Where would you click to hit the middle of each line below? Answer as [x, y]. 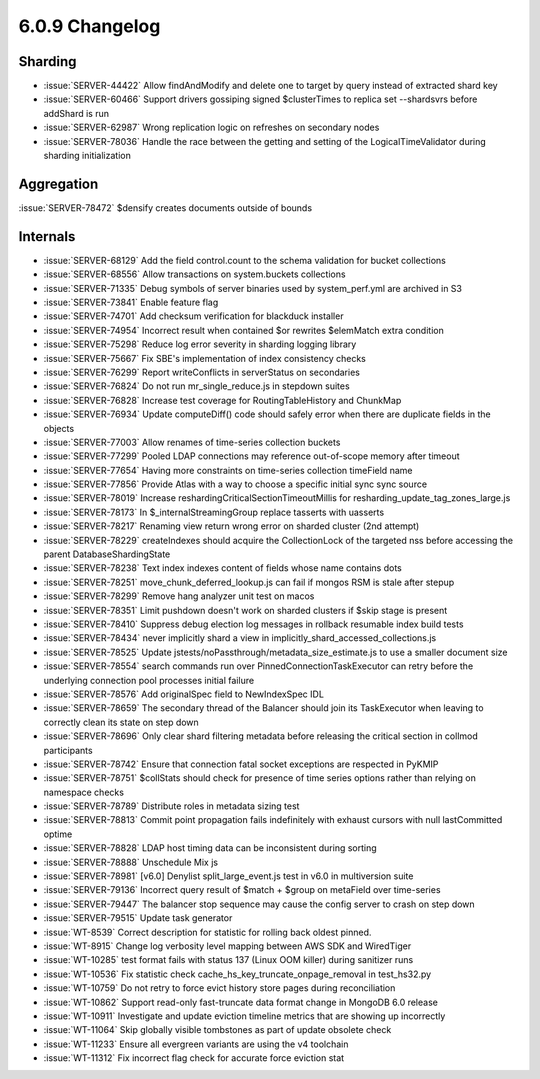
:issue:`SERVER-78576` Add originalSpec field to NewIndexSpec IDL [184, 694]
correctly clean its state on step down [121, 722]
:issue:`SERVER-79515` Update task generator [138, 918]
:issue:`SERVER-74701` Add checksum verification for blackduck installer [193, 316]
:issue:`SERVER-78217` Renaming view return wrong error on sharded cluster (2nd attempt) [231, 526]
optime [58, 834]
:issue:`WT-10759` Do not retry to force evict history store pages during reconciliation [219, 988]
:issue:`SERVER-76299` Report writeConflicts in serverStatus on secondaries [201, 372]
